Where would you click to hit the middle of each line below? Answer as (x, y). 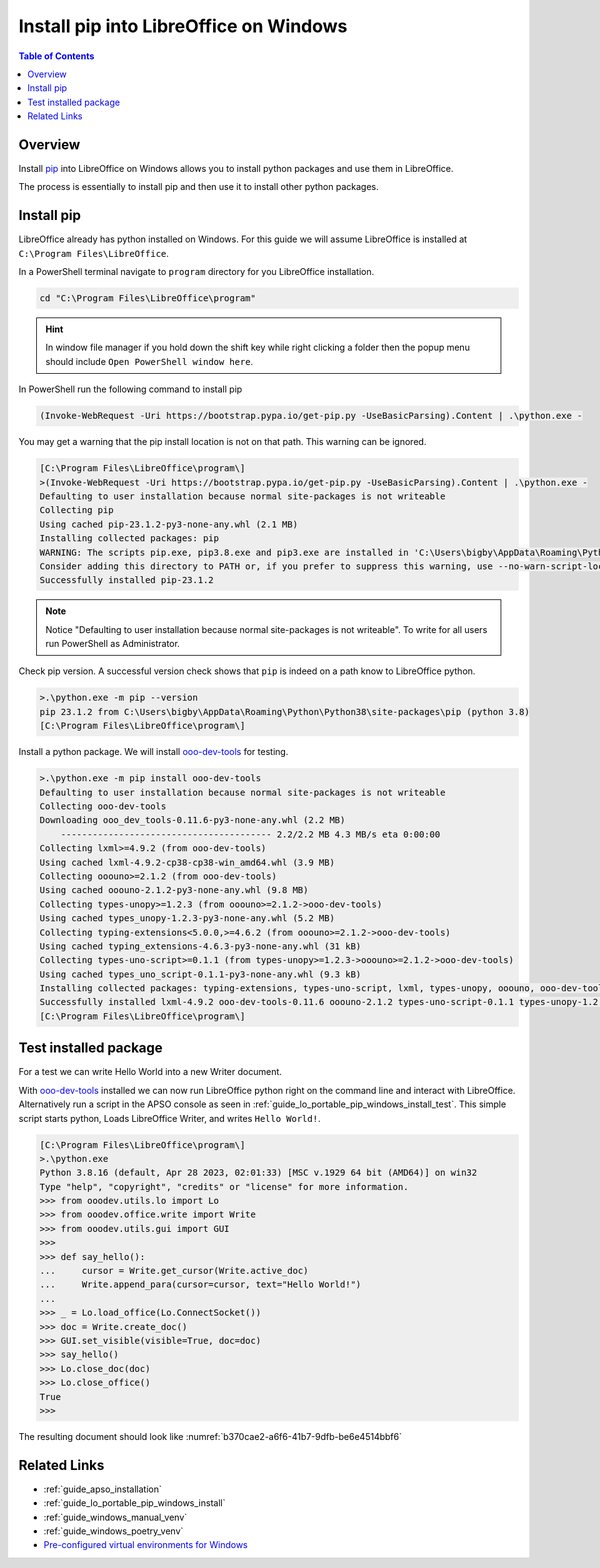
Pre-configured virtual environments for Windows (146, 1545)
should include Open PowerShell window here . (149, 361)
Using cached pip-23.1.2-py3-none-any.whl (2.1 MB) (169, 524)
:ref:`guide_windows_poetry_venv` (113, 1531)
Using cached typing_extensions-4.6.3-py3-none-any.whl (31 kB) (200, 946)
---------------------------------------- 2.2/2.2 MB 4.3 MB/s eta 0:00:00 (250, 834)
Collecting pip (76, 510)
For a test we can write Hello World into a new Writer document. (150, 1072)
